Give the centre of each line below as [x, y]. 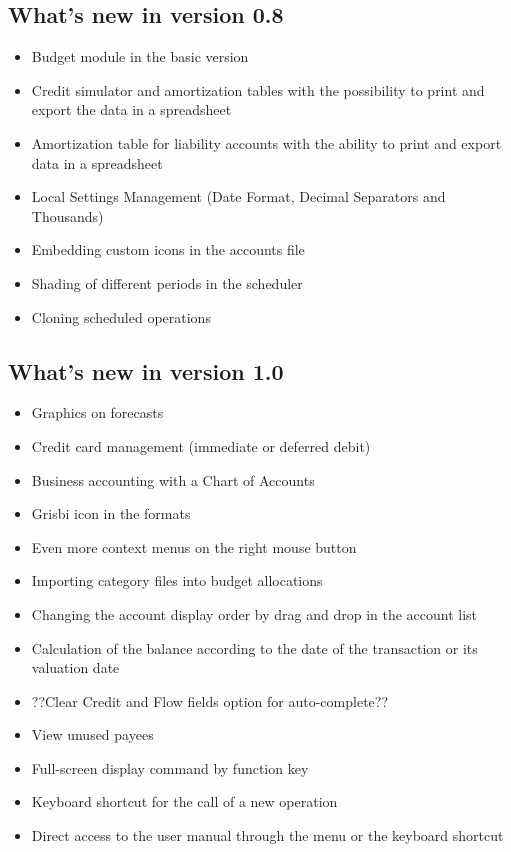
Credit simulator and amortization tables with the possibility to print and [258, 89]
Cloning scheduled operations [121, 316]
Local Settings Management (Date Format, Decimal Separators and [238, 196]
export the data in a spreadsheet [131, 109]
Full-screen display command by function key [170, 767]
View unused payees [92, 734]
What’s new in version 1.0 [146, 370]
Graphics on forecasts [97, 412]
